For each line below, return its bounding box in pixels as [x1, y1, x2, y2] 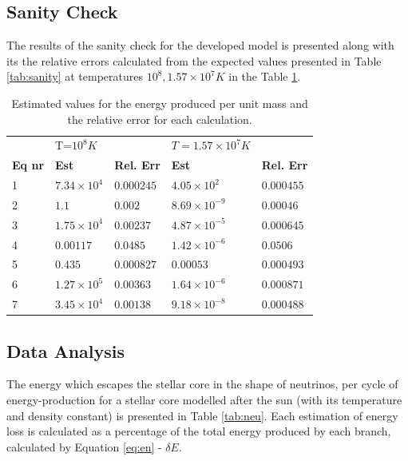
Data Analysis [6, 338, 125, 363]
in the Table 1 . [228, 68, 301, 85]
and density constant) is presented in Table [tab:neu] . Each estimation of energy [6, 407, 398, 423]
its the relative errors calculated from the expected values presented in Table [6, 52, 382, 69]
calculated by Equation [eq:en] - [6, 438, 162, 455]
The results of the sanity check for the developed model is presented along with [6, 37, 394, 54]
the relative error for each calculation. [67, 110, 252, 127]
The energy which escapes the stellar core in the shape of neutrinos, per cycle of [6, 376, 398, 392]
